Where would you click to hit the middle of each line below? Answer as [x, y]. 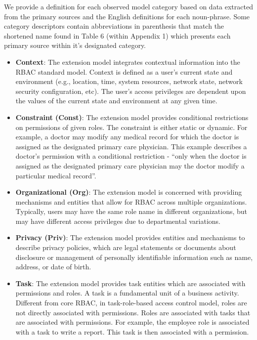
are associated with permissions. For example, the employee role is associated [132, 322]
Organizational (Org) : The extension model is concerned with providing [129, 192]
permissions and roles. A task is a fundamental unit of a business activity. [127, 293]
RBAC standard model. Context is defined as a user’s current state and [124, 71]
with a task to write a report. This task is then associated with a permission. [132, 331]
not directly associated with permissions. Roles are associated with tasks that [133, 312]
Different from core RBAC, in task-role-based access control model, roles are [131, 303]
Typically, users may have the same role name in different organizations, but [131, 211]
